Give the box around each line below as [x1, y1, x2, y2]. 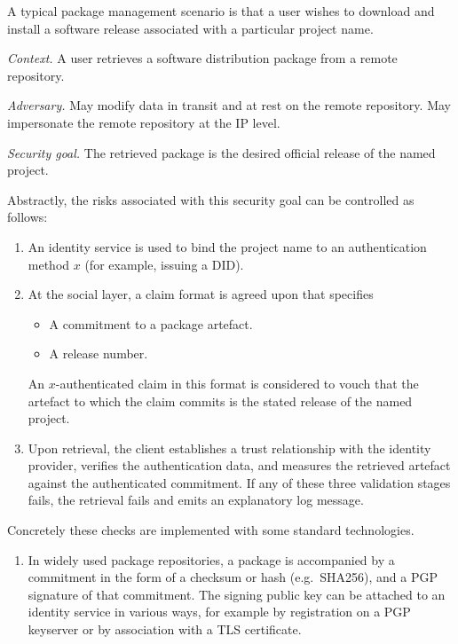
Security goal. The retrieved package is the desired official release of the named [7, 143, 436, 161]
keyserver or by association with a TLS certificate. [28, 620, 302, 639]
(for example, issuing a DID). [84, 255, 244, 273]
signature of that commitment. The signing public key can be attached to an [28, 585, 446, 603]
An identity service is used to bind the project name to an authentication [28, 237, 427, 255]
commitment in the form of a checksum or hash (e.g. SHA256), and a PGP [28, 568, 438, 586]
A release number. [49, 344, 148, 363]
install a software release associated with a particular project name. [7, 19, 374, 37]
